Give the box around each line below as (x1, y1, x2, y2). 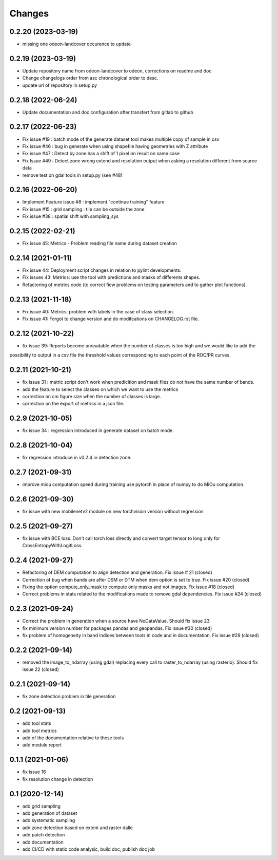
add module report (22, 742, 62, 748)
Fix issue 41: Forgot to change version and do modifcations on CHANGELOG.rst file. (22, 316, 200, 322)
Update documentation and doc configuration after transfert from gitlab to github (22, 109, 193, 115)
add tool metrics (22, 727, 57, 734)
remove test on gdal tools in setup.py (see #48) (22, 172, 123, 178)
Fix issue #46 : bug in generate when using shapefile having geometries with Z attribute (22, 143, 208, 149)
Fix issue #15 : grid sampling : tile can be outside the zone (22, 206, 145, 212)
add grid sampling (22, 803, 61, 809)
